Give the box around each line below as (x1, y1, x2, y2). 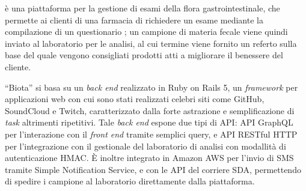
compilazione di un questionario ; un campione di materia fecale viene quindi (5, 25, 288, 38)
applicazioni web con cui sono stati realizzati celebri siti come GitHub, (5, 92, 265, 105)
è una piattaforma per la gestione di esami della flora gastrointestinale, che (5, 2, 280, 14)
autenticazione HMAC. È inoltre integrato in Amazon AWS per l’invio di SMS (5, 151, 294, 164)
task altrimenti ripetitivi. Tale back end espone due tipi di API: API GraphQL (5, 116, 293, 129)
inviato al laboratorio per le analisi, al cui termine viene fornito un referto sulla (5, 37, 297, 49)
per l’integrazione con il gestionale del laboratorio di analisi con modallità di (5, 139, 286, 152)
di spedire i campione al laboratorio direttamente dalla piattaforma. (5, 175, 255, 187)
